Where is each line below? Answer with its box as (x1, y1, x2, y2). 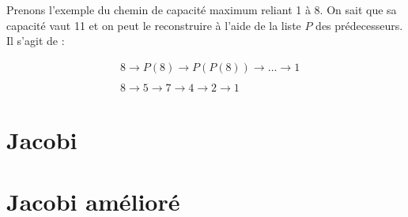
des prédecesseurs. (315, 17, 403, 33)
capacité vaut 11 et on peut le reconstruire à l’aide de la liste (6, 17, 301, 33)
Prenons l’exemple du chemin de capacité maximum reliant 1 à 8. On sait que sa (6, 2, 397, 17)
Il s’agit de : (6, 32, 65, 49)
